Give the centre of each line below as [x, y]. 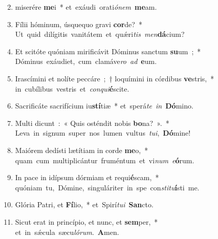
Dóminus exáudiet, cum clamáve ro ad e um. [86, 61]
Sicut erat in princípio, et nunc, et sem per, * [86, 221]
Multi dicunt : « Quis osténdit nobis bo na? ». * [92, 123]
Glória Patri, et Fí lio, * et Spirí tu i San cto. [84, 204]
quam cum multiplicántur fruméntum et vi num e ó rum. [105, 160]
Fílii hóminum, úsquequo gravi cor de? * [79, 24]
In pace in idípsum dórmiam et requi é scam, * [87, 177]
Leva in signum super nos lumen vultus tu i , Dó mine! [103, 133]
